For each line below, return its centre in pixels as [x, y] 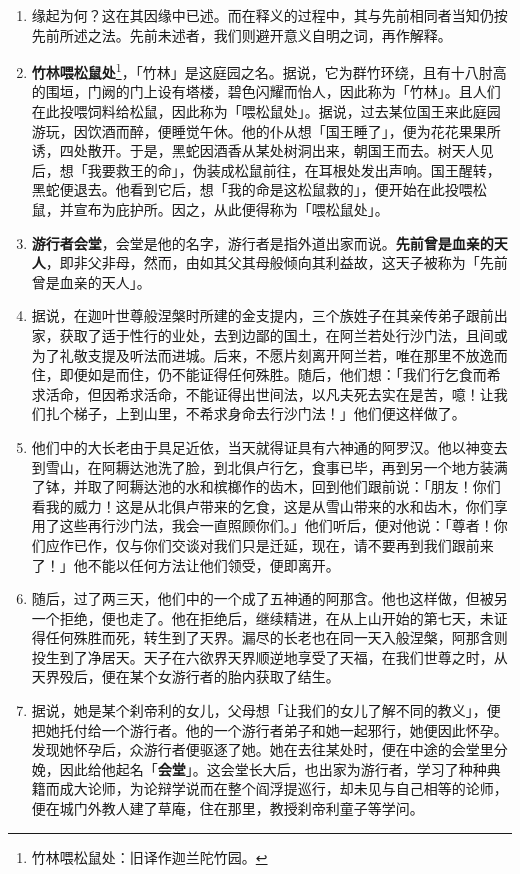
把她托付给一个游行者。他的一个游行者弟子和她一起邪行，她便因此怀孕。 [269, 729]
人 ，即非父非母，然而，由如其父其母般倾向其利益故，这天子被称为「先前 [269, 262]
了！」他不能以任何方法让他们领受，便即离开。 [185, 564]
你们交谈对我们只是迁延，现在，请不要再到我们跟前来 [318, 544]
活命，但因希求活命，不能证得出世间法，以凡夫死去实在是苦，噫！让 [269, 393]
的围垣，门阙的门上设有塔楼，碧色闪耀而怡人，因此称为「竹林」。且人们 [266, 91]
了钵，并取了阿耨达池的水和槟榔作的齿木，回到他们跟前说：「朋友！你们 [266, 486]
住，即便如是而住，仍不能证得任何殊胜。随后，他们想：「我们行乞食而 [259, 374]
